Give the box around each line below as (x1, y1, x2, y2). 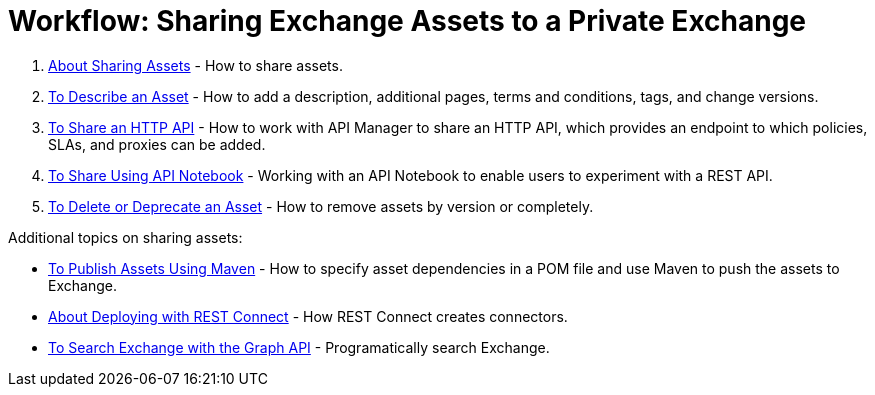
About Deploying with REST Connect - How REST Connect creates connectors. (48, 307, 568, 325)
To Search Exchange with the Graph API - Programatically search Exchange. (48, 338, 550, 356)
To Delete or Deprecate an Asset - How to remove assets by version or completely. (48, 197, 594, 215)
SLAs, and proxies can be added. (48, 135, 266, 153)
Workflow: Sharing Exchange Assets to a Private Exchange (8, 4, 807, 38)
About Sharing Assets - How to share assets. (48, 56, 343, 74)
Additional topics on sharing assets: (8, 228, 243, 246)
